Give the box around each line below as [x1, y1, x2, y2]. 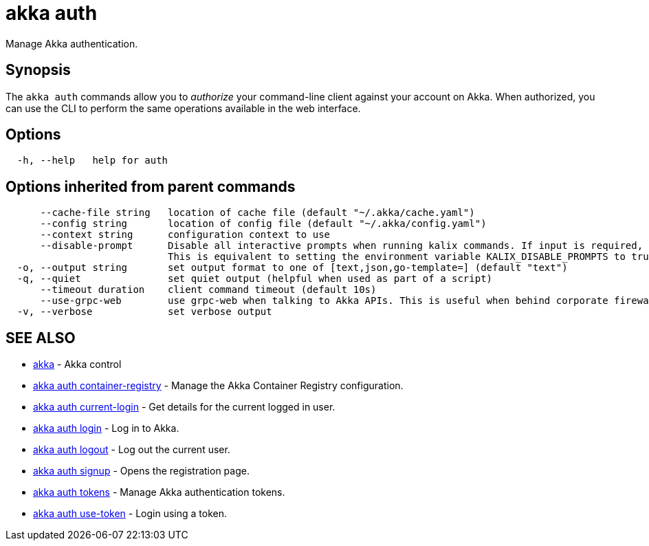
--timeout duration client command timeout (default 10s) [40, 284, 377, 296]
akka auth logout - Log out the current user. [33, 444, 230, 456]
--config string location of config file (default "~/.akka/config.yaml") [40, 218, 487, 230]
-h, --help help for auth [16, 155, 168, 166]
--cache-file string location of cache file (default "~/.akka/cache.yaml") [40, 207, 475, 219]
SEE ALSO [5, 329, 76, 347]
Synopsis [5, 61, 71, 79]
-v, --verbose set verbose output [16, 306, 272, 318]
